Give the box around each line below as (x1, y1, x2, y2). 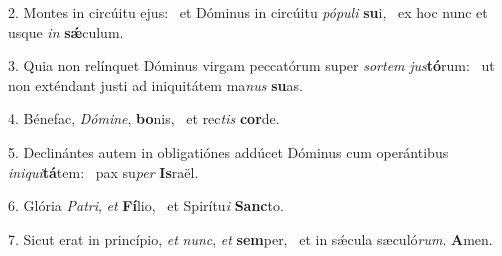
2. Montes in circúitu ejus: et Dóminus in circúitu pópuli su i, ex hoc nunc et (8, 2, 488, 22)
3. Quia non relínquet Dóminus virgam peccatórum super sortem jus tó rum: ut (8, 55, 495, 76)
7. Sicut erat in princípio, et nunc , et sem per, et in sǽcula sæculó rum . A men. (8, 228, 493, 249)
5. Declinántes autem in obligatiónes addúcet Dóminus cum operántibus (8, 141, 449, 162)
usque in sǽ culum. (8, 21, 124, 42)
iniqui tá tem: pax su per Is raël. (8, 161, 199, 182)
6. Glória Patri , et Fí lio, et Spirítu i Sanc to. (8, 195, 284, 216)
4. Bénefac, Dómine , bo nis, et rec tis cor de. (8, 108, 280, 129)
